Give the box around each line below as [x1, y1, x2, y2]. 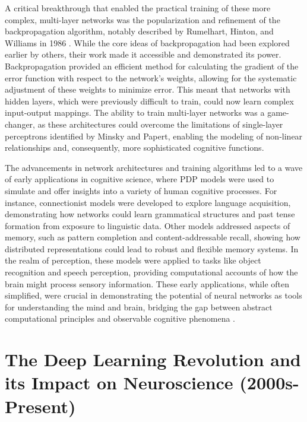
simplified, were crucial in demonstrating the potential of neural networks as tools [5, 289, 302, 302]
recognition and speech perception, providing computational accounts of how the [5, 266, 298, 278]
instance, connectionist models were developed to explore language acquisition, [5, 196, 291, 208]
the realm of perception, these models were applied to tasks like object [5, 254, 261, 266]
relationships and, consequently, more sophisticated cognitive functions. [5, 141, 264, 154]
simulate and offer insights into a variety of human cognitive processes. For [5, 184, 277, 196]
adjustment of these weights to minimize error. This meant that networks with [5, 83, 290, 96]
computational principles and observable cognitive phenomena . [5, 312, 235, 325]
